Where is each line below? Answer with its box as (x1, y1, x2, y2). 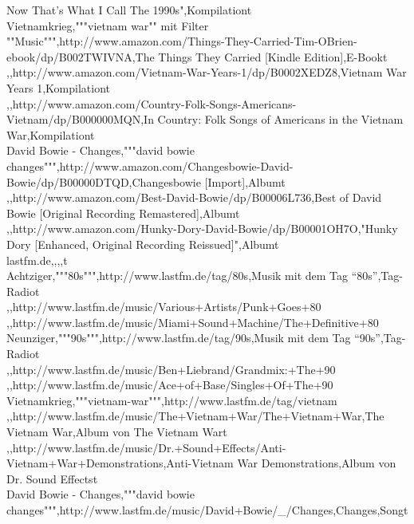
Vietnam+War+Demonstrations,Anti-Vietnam (6, 455, 234, 471)
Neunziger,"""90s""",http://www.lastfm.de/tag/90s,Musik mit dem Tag (6, 329, 351, 346)
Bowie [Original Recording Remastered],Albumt (6, 204, 240, 221)
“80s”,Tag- (351, 267, 403, 284)
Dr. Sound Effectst (6, 470, 98, 487)
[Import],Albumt (204, 173, 286, 190)
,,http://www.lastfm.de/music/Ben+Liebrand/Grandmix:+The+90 (6, 360, 336, 377)
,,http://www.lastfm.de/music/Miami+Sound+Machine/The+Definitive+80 (6, 313, 379, 330)
